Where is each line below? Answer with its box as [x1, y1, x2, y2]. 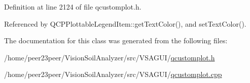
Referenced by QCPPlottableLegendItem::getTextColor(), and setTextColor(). [4, 18, 246, 29]
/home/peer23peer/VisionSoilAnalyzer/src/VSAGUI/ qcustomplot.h [4, 52, 215, 62]
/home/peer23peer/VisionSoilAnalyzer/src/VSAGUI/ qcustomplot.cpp [4, 69, 222, 79]
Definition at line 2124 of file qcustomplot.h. [4, 2, 141, 12]
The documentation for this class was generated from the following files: [4, 35, 228, 46]
